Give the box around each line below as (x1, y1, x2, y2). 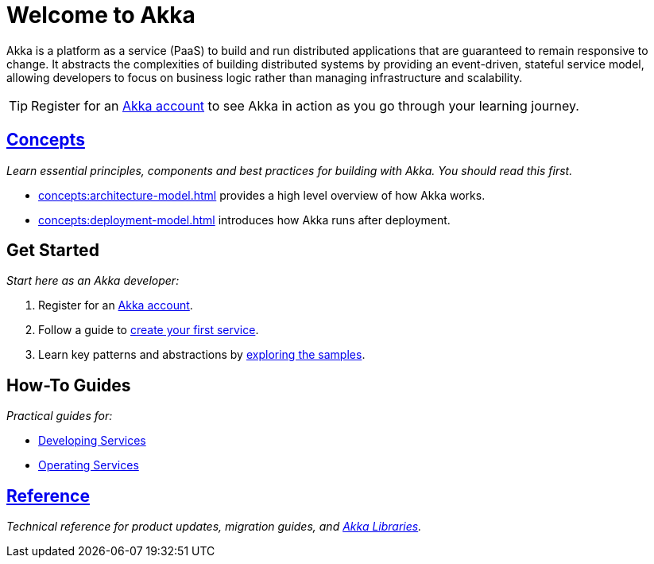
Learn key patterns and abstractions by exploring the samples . (38, 348, 366, 362)
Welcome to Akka (6, 2, 195, 29)
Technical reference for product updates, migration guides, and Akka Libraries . (6, 519, 422, 534)
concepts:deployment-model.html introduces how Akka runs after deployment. (38, 212, 451, 227)
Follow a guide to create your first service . (38, 323, 259, 337)
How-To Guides (6, 375, 131, 395)
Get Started (6, 240, 99, 261)
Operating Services (38, 458, 139, 473)
